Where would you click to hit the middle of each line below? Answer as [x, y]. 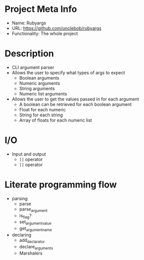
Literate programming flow [61, 184]
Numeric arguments [39, 83]
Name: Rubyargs [29, 23]
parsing [20, 198]
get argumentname [36, 229]
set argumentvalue [35, 222]
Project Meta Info [41, 9]
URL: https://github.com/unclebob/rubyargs [57, 28]
